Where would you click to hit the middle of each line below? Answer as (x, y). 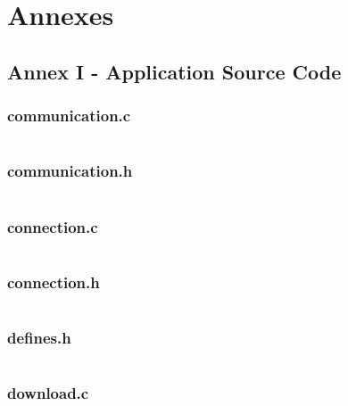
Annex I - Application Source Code (174, 71)
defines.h (39, 337)
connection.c (53, 226)
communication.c (69, 116)
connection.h (54, 282)
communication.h (70, 171)
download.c (48, 393)
